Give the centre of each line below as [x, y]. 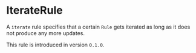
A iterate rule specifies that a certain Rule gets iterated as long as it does [98, 27]
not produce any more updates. [45, 33]
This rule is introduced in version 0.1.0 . [55, 45]
